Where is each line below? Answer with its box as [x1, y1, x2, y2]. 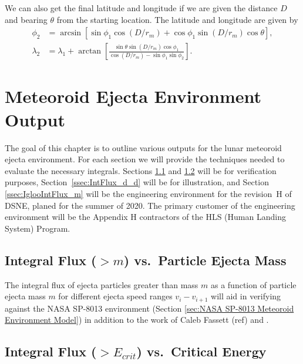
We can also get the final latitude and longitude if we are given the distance [5, 2, 278, 14]
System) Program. [5, 222, 70, 234]
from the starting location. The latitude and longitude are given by [56, 13, 298, 25]
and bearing [5, 13, 48, 25]
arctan [78, 47, 102, 56]
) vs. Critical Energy [136, 342, 267, 360]
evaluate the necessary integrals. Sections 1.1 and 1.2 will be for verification [5, 164, 277, 176]
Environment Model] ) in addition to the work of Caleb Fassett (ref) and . [5, 313, 269, 326]
